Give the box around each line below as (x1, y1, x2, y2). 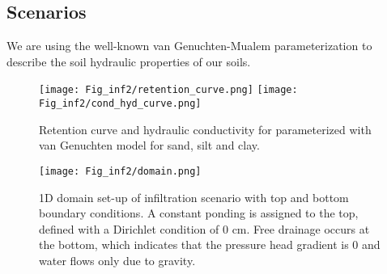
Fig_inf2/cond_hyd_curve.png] (39, 98, 202, 110)
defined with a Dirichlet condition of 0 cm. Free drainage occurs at (39, 220, 370, 237)
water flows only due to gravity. (39, 251, 196, 268)
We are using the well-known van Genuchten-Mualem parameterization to (6, 37, 372, 54)
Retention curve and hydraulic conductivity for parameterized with (39, 120, 372, 137)
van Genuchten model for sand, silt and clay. (39, 137, 260, 154)
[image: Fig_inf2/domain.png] (39, 165, 202, 177)
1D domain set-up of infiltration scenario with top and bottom (39, 188, 349, 205)
